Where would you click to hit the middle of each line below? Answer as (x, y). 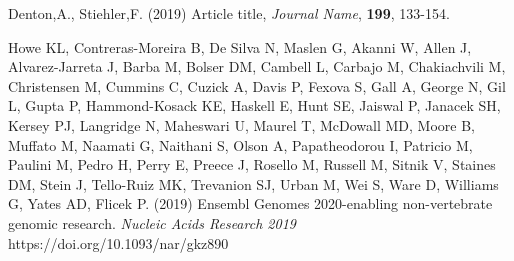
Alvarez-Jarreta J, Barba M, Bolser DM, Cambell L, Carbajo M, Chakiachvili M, (257, 66)
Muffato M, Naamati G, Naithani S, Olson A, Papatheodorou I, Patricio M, (240, 144)
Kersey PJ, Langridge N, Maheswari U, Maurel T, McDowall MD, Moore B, (242, 124)
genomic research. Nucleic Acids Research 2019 (152, 222)
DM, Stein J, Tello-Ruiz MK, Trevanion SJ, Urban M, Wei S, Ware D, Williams (253, 183)
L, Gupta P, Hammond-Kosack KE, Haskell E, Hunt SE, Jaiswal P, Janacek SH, (254, 105)
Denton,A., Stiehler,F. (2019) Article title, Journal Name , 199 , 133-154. (229, 13)
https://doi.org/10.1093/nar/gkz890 (118, 242)
